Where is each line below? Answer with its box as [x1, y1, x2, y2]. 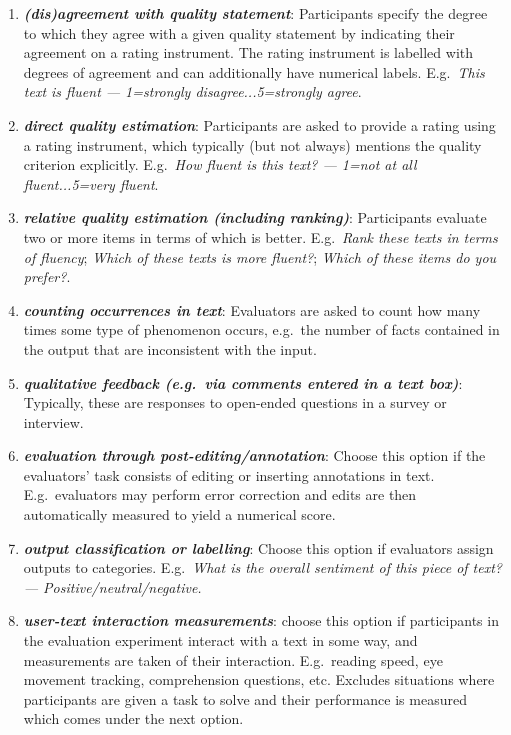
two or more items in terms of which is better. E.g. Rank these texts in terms [23, 226, 498, 247]
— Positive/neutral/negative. [23, 576, 202, 597]
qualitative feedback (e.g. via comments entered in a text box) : [23, 372, 463, 393]
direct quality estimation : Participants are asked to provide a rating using [23, 114, 496, 135]
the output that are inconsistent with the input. [23, 338, 317, 359]
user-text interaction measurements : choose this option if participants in [23, 610, 499, 631]
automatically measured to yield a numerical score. [23, 504, 336, 525]
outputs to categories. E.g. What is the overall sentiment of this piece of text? [23, 557, 502, 578]
